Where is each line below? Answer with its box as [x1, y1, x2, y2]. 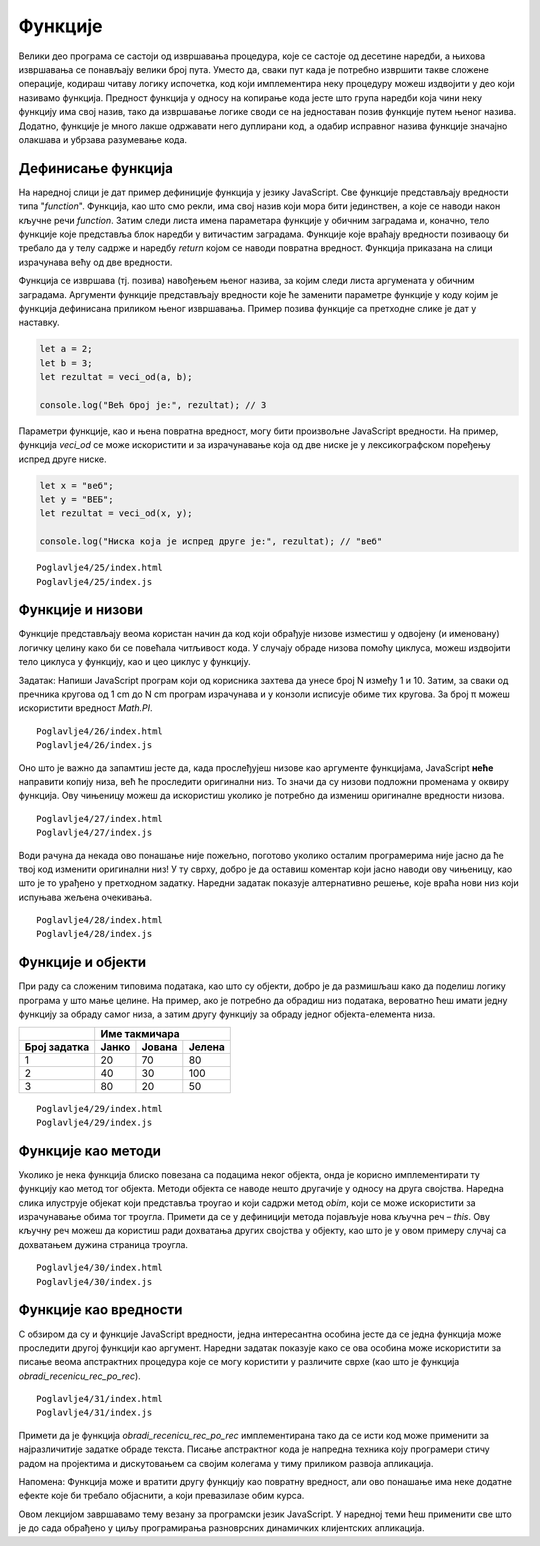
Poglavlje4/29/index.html [36, 1103, 164, 1114]
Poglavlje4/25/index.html [36, 562, 164, 574]
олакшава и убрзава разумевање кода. [18, 133, 188, 145]
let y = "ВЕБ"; [39, 494, 114, 505]
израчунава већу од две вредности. [18, 256, 173, 268]
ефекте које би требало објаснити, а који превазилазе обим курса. [18, 1490, 305, 1502]
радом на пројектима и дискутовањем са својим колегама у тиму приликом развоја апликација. [18, 1457, 434, 1469]
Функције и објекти [18, 954, 147, 971]
